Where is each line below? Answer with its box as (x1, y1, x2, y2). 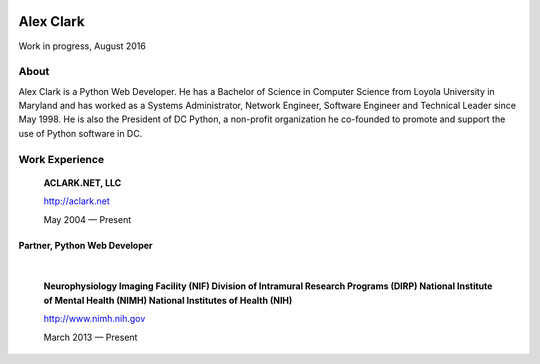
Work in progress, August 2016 (18, 40, 147, 52)
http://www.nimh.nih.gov (43, 313, 146, 325)
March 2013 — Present (43, 331, 138, 343)
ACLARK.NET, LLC (43, 176, 122, 189)
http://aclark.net (43, 195, 110, 207)
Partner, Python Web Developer (18, 239, 154, 251)
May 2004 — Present (43, 213, 132, 225)
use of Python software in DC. (18, 127, 143, 139)
